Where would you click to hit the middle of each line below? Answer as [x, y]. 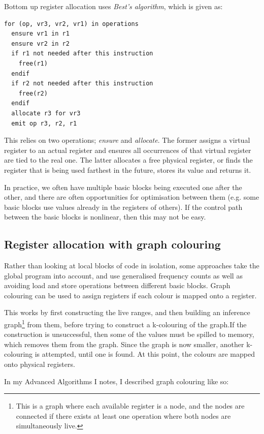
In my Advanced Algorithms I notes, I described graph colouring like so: [117, 381]
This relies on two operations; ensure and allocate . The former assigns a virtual [127, 140]
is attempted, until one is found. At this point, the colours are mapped [145, 354]
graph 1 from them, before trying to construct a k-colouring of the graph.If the [125, 323]
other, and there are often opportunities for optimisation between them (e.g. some [132, 197]
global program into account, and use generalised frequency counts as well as [123, 275]
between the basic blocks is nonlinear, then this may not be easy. [105, 217]
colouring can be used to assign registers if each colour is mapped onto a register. [130, 295]
